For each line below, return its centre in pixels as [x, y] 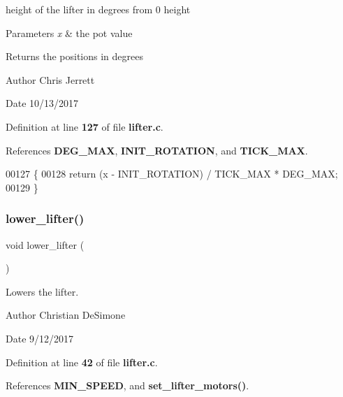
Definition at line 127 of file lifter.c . [85, 126]
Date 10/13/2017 [42, 103]
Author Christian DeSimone [66, 315]
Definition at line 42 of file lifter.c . [82, 362]
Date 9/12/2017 [40, 338]
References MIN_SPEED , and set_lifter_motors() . [127, 385]
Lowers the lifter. [42, 291]
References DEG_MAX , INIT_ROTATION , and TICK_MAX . [157, 150]
